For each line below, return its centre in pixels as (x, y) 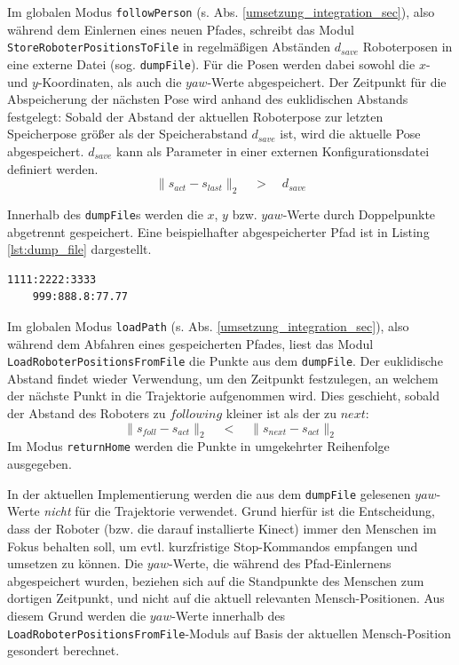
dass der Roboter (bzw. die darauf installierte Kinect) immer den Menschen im (222, 528)
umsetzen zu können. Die (75, 563)
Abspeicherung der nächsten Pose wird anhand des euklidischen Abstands (208, 99)
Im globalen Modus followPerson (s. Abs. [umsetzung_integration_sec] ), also (221, 12)
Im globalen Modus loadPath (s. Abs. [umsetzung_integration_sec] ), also (208, 325)
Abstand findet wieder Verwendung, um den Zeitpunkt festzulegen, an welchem (223, 378)
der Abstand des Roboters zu (87, 413)
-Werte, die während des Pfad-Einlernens (280, 563)
